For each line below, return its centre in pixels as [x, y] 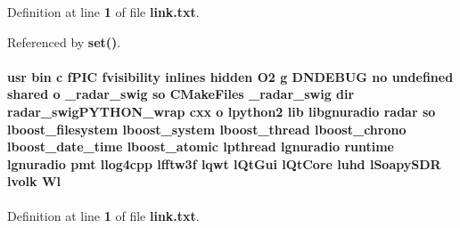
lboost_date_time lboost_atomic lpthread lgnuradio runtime [201, 147]
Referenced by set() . [64, 41]
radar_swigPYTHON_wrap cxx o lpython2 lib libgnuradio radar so [222, 111]
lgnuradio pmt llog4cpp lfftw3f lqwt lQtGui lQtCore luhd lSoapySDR [224, 163]
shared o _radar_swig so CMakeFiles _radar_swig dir [181, 94]
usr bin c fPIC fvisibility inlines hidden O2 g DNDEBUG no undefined [230, 76]
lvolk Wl [34, 181]
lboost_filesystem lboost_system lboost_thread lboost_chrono [207, 129]
